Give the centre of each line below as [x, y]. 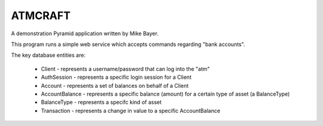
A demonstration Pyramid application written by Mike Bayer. [85, 33]
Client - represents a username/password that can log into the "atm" [126, 69]
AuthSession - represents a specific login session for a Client [116, 77]
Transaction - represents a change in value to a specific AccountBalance [131, 110]
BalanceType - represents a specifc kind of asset [101, 102]
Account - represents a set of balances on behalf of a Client [115, 85]
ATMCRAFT [41, 16]
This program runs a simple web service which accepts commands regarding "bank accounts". [128, 44]
